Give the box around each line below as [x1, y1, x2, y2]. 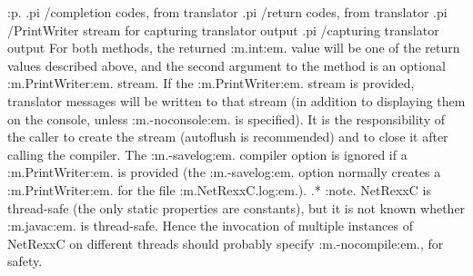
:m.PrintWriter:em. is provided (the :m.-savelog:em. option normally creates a [7, 163, 441, 182]
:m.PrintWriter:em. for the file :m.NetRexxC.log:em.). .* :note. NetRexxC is [7, 180, 431, 199]
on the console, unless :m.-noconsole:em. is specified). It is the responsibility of [7, 109, 445, 128]
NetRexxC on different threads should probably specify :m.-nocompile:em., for [7, 233, 444, 252]
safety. [7, 251, 43, 271]
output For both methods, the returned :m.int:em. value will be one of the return [7, 38, 460, 57]
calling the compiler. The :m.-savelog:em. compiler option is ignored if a [7, 144, 408, 163]
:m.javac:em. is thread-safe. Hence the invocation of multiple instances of [7, 216, 413, 235]
